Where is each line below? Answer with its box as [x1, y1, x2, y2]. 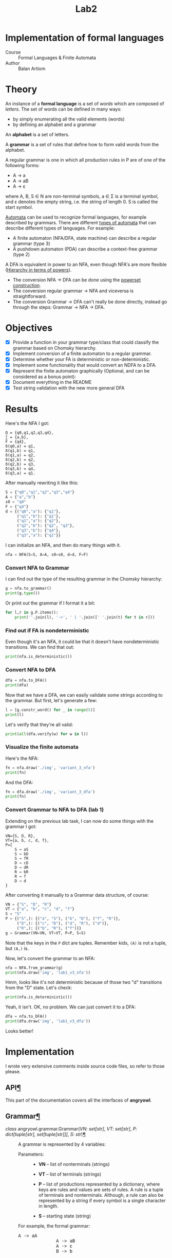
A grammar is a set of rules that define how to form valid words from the [5, 141, 159, 147]
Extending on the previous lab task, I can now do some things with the [5, 818, 154, 824]
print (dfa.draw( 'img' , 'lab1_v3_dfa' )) [5, 1019, 91, 1024]
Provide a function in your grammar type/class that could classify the [12, 339, 159, 345]
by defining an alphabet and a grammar [12, 121, 97, 128]
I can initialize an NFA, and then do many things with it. [5, 542, 121, 548]
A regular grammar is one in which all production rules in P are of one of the [5, 156, 166, 163]
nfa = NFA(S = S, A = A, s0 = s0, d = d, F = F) [5, 552, 88, 557]
